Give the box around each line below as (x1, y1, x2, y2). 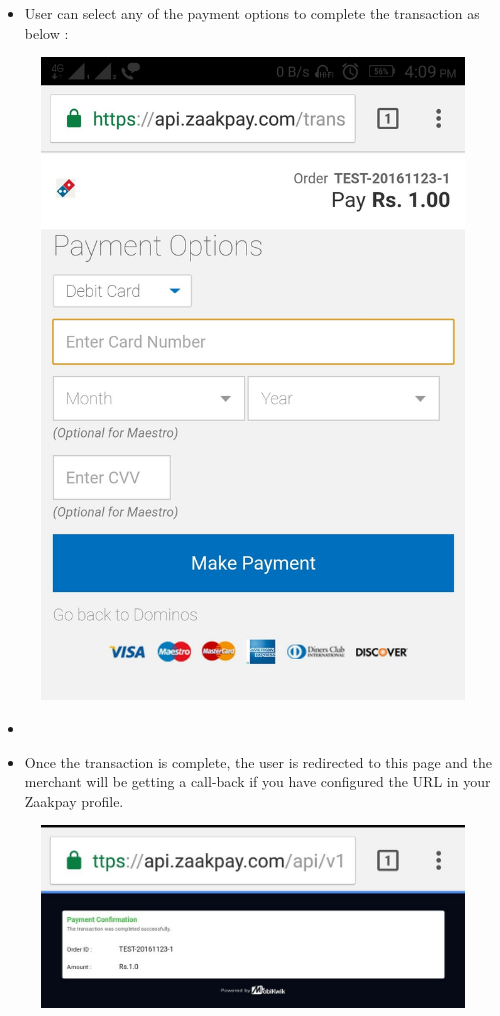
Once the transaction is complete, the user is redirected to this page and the (24, 751, 492, 772)
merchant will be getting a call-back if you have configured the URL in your (24, 771, 491, 792)
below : (24, 22, 69, 43)
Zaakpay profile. (24, 790, 124, 811)
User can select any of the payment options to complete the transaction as (24, 3, 480, 23)
